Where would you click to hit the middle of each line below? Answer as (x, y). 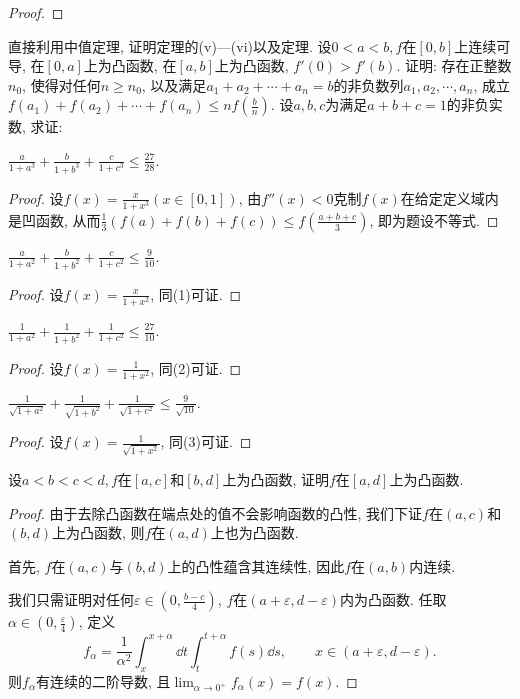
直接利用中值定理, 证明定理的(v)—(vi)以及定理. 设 (170, 45)
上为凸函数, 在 (130, 65)
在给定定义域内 (449, 197)
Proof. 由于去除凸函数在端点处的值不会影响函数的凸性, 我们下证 (215, 512)
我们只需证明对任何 (71, 599)
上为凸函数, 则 (98, 532)
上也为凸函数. (254, 532)
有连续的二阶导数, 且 (103, 680)
